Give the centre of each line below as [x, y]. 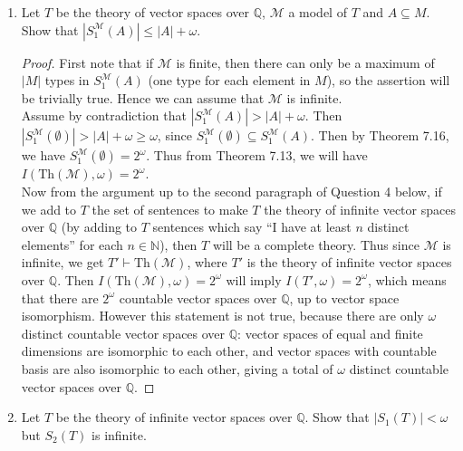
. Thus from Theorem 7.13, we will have [257, 155]
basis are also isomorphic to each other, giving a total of [177, 368]
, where [207, 262]
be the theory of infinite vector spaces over [174, 417]
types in [67, 80]
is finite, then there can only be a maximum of [305, 62]
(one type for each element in [229, 80]
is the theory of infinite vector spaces [349, 262]
